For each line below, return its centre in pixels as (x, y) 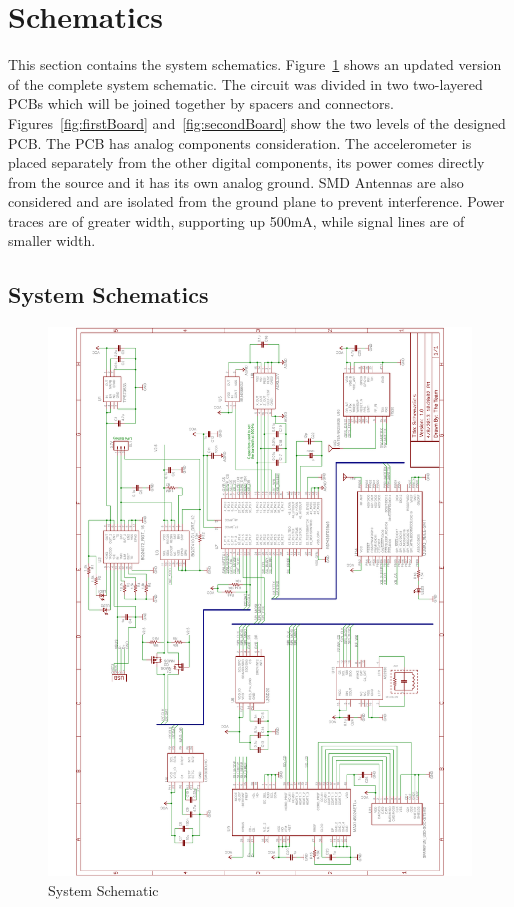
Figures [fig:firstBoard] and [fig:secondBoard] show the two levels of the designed (257, 122)
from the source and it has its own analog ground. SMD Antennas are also (236, 181)
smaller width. (52, 240)
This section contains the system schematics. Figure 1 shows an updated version (255, 64)
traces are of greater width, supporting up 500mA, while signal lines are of (236, 220)
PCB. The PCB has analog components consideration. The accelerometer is (240, 142)
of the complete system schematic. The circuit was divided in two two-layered (245, 83)
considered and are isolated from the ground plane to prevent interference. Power (256, 201)
